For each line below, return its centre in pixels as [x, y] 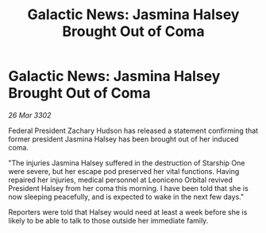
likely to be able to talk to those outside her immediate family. [108, 220]
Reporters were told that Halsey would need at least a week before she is [128, 212]
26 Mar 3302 [30, 115]
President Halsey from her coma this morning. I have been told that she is [128, 188]
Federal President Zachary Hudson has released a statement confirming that [133, 130]
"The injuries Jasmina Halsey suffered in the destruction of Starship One [127, 163]
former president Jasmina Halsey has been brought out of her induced [123, 139]
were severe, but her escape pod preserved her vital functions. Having [124, 171]
